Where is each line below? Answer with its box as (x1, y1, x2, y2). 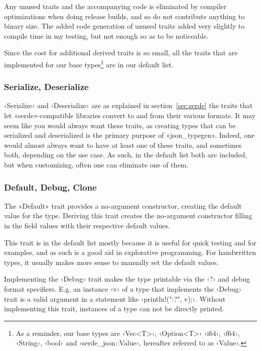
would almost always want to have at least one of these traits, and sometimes (4, 139, 242, 150)
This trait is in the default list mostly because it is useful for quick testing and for (4, 237, 256, 247)
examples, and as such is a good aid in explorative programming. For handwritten (4, 247, 256, 257)
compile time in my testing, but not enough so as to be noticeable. (4, 30, 209, 41)
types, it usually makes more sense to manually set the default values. (4, 256, 219, 267)
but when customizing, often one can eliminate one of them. (4, 159, 189, 169)
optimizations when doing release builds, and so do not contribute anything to (4, 11, 245, 21)
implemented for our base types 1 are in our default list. (4, 57, 174, 69)
